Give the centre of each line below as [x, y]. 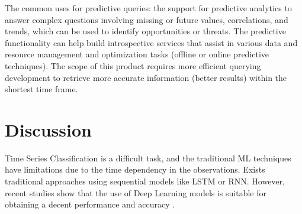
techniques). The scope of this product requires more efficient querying [133, 65]
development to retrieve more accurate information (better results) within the [146, 77]
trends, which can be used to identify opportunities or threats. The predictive [145, 31]
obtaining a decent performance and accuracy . [90, 204]
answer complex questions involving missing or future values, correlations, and [147, 19]
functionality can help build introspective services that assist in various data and [151, 42]
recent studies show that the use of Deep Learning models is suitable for [136, 192]
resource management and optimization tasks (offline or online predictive [137, 54]
